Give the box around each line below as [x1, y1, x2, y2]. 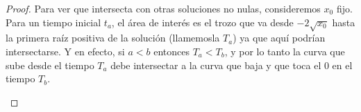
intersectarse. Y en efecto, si [6, 44, 125, 58]
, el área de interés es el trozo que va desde [111, 15, 294, 29]
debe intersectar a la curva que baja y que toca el [110, 57, 321, 72]
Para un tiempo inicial [6, 15, 101, 29]
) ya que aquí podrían [233, 30, 326, 45]
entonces [153, 44, 190, 58]
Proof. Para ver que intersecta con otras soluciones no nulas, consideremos [6, 1, 321, 15]
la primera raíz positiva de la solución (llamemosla [6, 30, 220, 45]
